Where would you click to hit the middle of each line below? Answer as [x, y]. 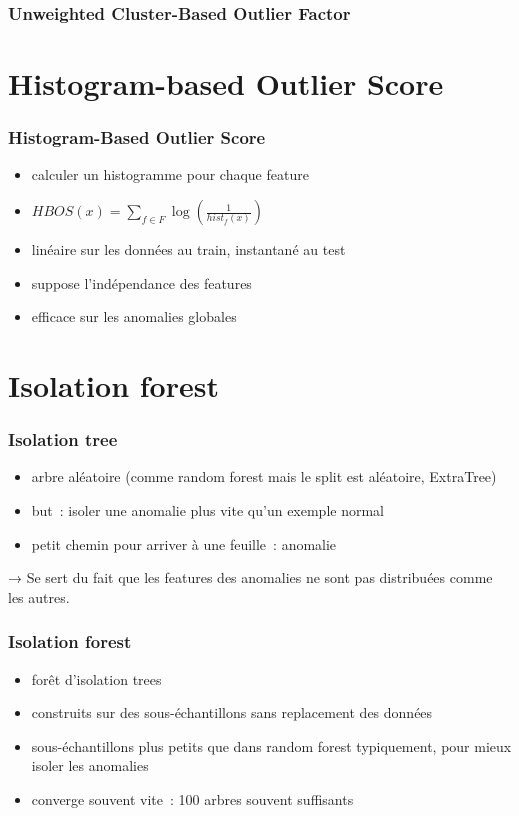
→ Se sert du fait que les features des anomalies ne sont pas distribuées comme [250, 577]
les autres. [39, 596]
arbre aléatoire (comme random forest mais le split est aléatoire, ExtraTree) [264, 476]
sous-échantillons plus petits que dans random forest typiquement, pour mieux [271, 745]
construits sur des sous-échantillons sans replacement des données [232, 712]
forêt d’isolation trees [96, 678]
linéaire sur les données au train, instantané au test [188, 249]
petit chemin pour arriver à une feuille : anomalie [184, 543]
